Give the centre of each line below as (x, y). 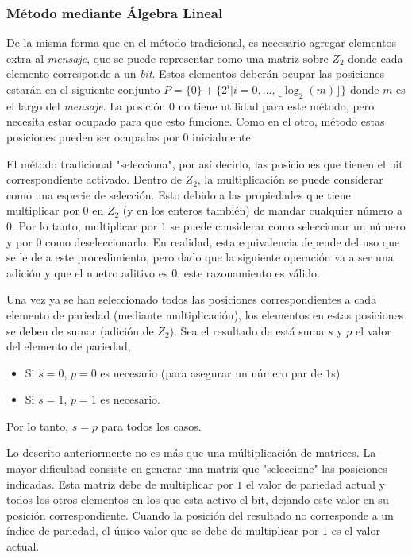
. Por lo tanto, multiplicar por (85, 225)
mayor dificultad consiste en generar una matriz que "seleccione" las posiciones (197, 468)
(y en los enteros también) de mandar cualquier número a (263, 210)
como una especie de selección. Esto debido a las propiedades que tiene (179, 194)
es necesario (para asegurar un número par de (211, 372)
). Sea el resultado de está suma (247, 330)
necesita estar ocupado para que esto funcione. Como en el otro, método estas (196, 121)
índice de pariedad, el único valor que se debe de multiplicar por (163, 530)
